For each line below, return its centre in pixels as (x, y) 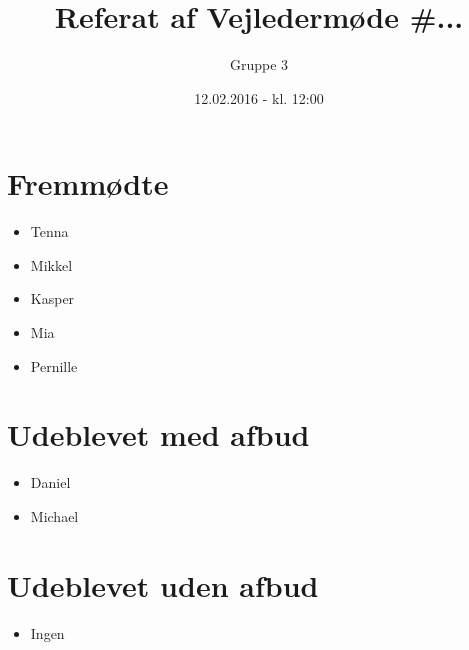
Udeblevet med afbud (158, 434)
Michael (54, 515)
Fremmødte (88, 183)
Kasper (52, 298)
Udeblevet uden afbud (163, 584)
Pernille (54, 365)
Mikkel (51, 264)
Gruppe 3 (259, 64)
